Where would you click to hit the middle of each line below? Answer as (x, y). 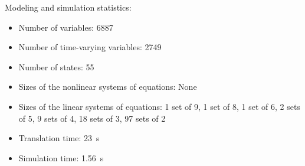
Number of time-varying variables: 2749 (90, 47)
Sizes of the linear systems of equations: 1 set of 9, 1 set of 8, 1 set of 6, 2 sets (159, 106)
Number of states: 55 (56, 66)
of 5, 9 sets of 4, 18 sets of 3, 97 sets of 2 (92, 118)
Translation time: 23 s (59, 138)
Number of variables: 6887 (66, 27)
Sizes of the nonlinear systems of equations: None (108, 87)
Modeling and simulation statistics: (68, 7)
